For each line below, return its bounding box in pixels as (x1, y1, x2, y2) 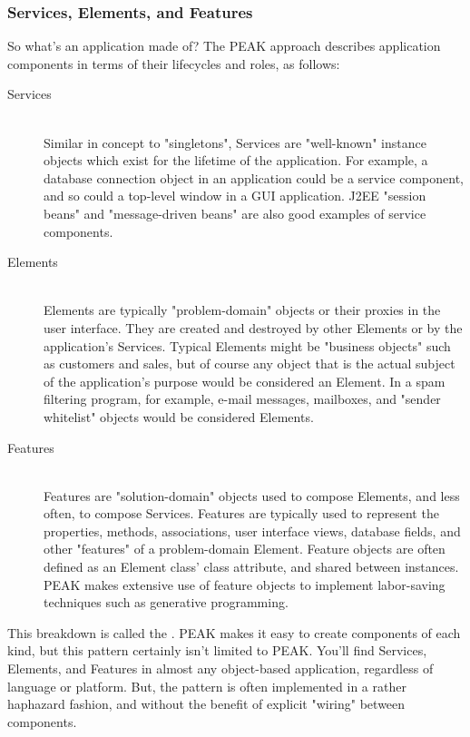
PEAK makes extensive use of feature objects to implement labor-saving (44, 575, 446, 594)
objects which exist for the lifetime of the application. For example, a (44, 151, 428, 170)
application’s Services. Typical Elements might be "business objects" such (44, 336, 451, 355)
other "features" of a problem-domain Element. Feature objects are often (44, 539, 446, 558)
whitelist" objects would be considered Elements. (44, 407, 314, 426)
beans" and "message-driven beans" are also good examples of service (44, 203, 426, 222)
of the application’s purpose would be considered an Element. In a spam (44, 371, 446, 390)
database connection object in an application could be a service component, (44, 168, 464, 187)
